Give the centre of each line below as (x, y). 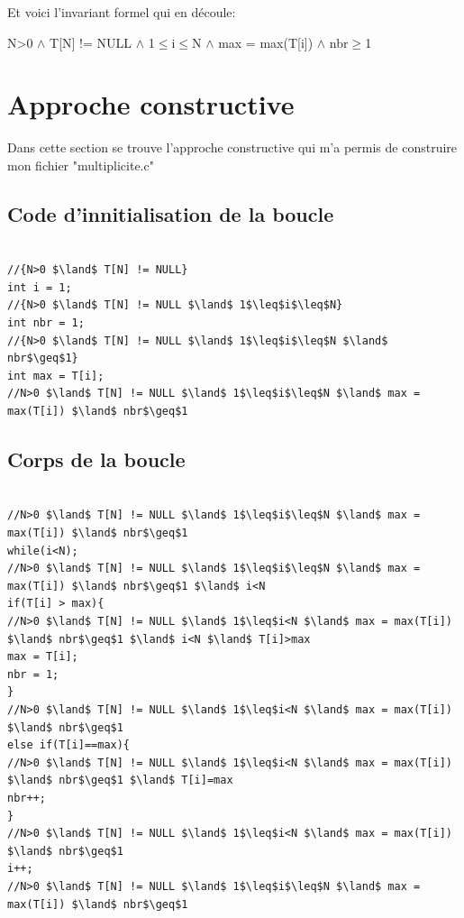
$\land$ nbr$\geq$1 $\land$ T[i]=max (120, 780)
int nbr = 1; (46, 323)
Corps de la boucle (96, 459)
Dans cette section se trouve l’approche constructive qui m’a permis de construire (232, 147)
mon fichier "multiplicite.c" (81, 165)
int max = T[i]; (56, 376)
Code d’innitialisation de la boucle (171, 213)
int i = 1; (40, 287)
